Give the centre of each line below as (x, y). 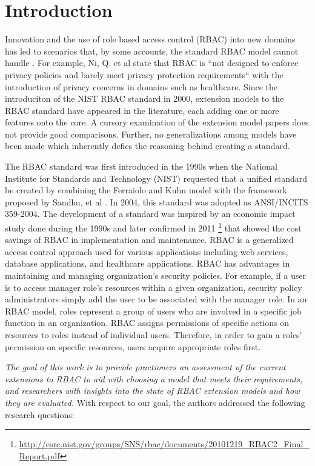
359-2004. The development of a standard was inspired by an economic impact (150, 214)
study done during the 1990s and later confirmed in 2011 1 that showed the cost (153, 227)
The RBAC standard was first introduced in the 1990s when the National (141, 166)
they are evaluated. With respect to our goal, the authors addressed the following (155, 402)
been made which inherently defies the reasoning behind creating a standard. (148, 146)
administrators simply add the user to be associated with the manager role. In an (156, 299)
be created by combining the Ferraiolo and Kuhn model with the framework (146, 190)
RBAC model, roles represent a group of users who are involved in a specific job (153, 311)
